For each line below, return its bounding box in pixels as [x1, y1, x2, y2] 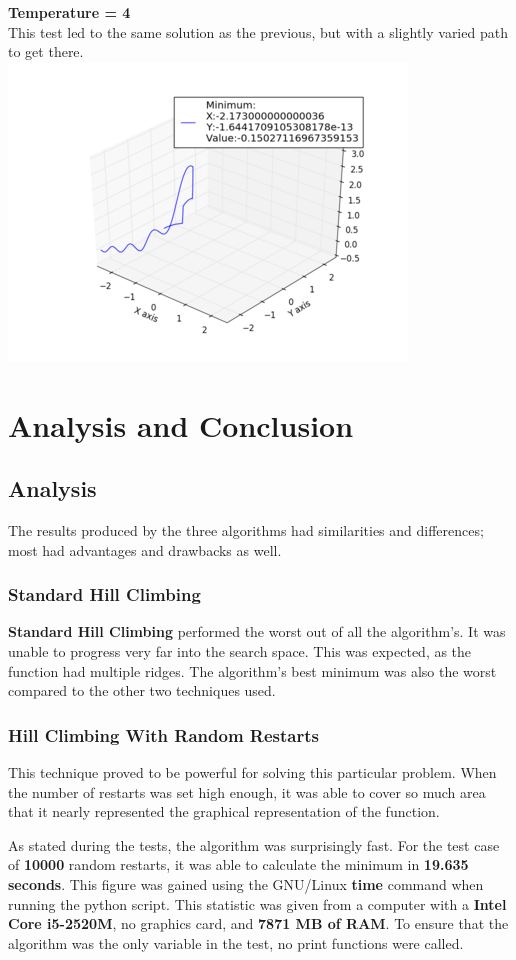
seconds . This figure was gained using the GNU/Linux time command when [8, 873, 484, 894]
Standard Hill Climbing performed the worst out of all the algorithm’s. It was [8, 621, 506, 642]
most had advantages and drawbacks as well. [8, 539, 282, 560]
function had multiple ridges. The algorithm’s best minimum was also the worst [8, 660, 497, 681]
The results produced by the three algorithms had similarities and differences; [8, 519, 484, 540]
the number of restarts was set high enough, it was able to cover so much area [8, 781, 486, 802]
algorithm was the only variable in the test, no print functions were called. [8, 932, 464, 953]
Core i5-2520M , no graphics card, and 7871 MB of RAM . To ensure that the [8, 913, 509, 934]
